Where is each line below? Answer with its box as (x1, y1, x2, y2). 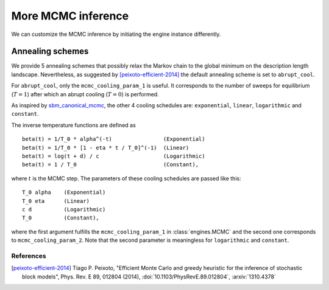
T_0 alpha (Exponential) (22, 189, 106, 196)
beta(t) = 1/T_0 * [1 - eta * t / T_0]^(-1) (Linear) (22, 144, 189, 151)
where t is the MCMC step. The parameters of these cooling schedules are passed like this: (11, 174, 241, 182)
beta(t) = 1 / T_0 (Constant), (22, 161, 199, 168)
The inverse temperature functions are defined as (11, 121, 136, 129)
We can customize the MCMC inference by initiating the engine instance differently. (11, 30, 221, 38)
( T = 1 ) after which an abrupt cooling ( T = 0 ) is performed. (11, 90, 159, 97)
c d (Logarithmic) (22, 206, 106, 213)
